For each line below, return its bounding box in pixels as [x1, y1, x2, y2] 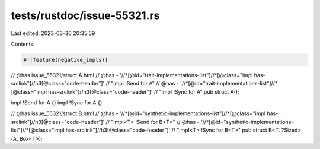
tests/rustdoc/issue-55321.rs [11, 9, 160, 22]
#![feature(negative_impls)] [23, 56, 108, 63]
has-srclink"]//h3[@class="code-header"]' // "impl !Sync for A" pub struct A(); [47, 88, 239, 95]
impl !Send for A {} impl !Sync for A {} [11, 99, 103, 106]
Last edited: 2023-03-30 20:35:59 [11, 30, 95, 37]
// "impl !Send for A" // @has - [105, 80, 179, 87]
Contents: [11, 40, 35, 47]
